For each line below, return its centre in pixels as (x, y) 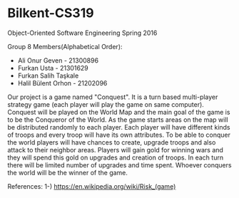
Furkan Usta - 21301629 (53, 68)
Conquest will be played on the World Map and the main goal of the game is (119, 112)
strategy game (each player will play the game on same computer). (106, 104)
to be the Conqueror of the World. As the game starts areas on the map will (118, 120)
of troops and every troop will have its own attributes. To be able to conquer (119, 135)
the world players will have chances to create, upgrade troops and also (112, 142)
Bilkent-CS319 (51, 13)
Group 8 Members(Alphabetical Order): (65, 46)
